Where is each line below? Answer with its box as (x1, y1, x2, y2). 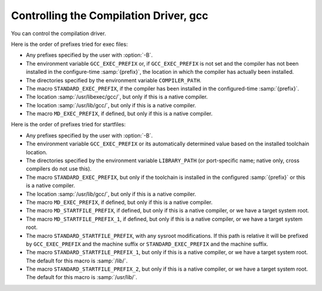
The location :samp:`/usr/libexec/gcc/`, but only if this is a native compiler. (26, 93, 208, 101)
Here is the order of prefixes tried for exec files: (11, 41, 128, 48)
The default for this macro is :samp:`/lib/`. (26, 257, 128, 264)
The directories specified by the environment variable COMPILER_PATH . (26, 76, 202, 83)
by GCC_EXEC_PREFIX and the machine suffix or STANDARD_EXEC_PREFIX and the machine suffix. (26, 240, 268, 247)
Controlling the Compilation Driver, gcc (11, 9, 209, 22)
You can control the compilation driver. (11, 30, 107, 37)
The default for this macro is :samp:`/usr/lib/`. (26, 274, 137, 281)
